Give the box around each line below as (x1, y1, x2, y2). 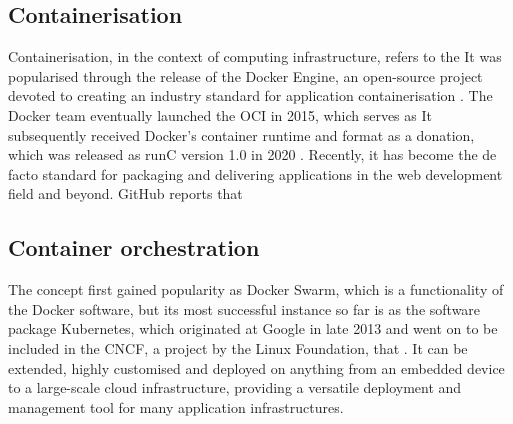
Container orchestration (8, 232, 260, 263)
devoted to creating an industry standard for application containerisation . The (8, 85, 493, 106)
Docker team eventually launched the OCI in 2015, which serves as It (8, 104, 432, 125)
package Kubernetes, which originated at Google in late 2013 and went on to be (8, 318, 498, 339)
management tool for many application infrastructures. (8, 396, 344, 417)
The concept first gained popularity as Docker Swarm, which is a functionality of (8, 279, 504, 300)
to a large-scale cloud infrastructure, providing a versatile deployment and (8, 377, 462, 398)
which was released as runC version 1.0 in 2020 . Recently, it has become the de (8, 144, 497, 165)
